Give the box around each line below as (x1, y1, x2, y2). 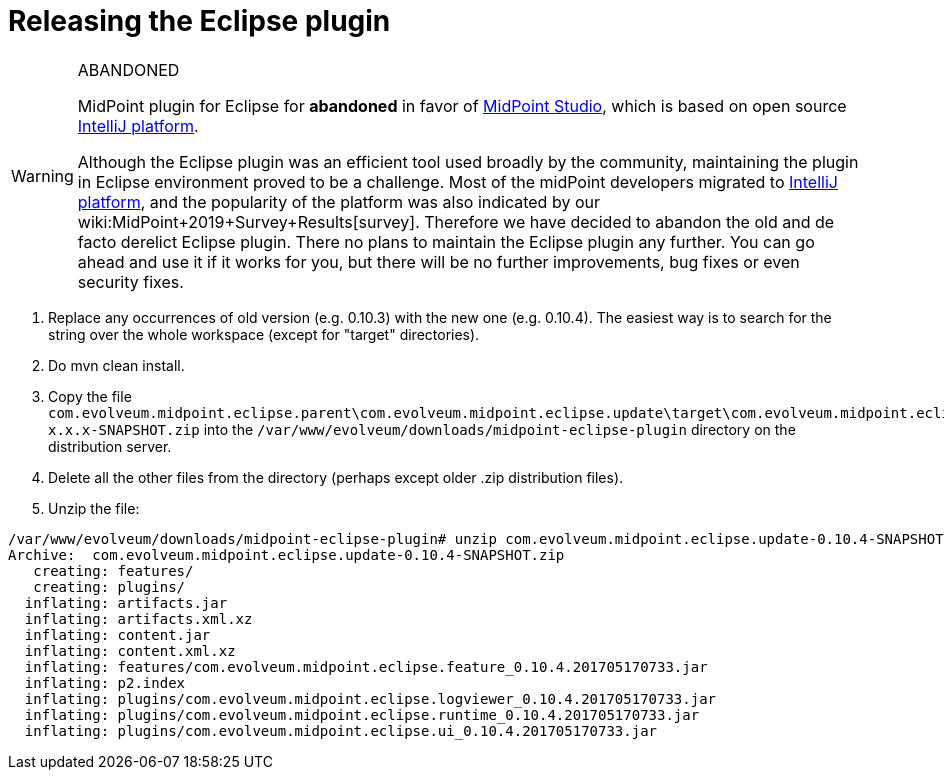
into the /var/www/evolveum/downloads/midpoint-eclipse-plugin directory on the (203, 420, 796, 438)
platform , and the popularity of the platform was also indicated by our (77, 191, 600, 212)
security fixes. (77, 271, 184, 292)
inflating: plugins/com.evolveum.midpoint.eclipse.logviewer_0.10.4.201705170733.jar (24, 690, 717, 707)
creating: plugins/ (33, 578, 186, 595)
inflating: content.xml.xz (24, 642, 236, 659)
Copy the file (48, 387, 132, 405)
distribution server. (48, 437, 172, 455)
